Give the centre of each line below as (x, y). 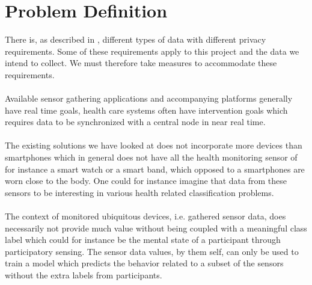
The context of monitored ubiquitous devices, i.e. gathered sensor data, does (145, 216)
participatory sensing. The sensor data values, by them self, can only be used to (152, 251)
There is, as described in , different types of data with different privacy (136, 39)
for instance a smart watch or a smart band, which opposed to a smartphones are (155, 169)
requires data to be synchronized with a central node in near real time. (135, 122)
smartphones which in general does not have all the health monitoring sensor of (151, 157)
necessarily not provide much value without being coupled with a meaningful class (156, 228)
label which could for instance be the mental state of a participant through (143, 240)
